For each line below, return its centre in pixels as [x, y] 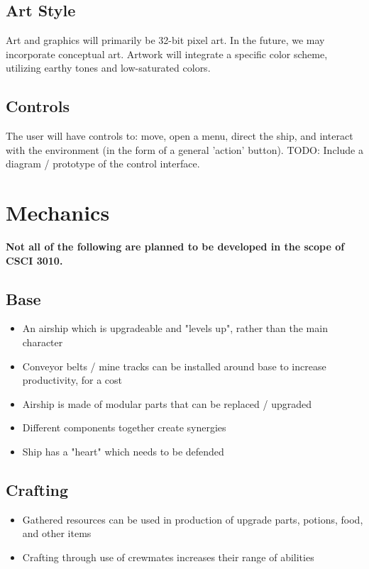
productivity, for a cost [72, 380]
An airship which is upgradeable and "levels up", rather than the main [175, 328]
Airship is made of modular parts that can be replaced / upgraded [167, 403]
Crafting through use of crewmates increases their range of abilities [168, 557]
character [43, 342]
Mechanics [58, 212]
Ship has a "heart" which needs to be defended [123, 452]
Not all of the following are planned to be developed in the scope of [175, 247]
